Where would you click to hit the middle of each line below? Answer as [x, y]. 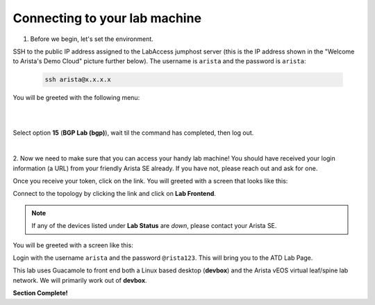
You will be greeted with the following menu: [76, 98]
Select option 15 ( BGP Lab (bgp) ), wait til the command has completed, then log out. [133, 133]
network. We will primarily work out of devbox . [80, 280]
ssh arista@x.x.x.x [78, 80]
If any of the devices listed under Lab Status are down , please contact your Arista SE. [154, 226]
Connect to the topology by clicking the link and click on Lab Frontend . [115, 194]
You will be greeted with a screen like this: [73, 245]
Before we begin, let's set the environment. [92, 39]
